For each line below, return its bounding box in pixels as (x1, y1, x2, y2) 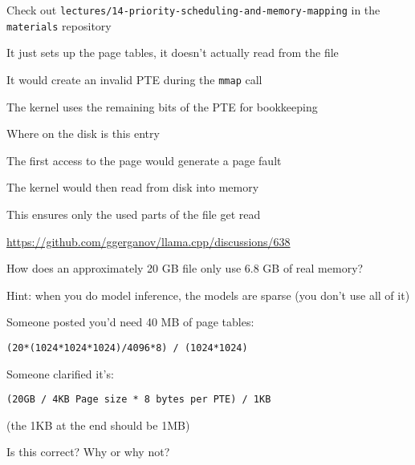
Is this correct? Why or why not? (6, 443, 170, 460)
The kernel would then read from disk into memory (6, 179, 259, 196)
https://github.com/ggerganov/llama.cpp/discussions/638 (6, 232, 291, 249)
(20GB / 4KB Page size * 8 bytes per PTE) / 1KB (6, 394, 271, 406)
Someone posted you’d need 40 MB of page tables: (6, 313, 254, 330)
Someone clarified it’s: (6, 365, 114, 382)
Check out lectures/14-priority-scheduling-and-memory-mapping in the (6, 2, 380, 18)
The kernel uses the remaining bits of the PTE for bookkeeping (6, 98, 318, 115)
